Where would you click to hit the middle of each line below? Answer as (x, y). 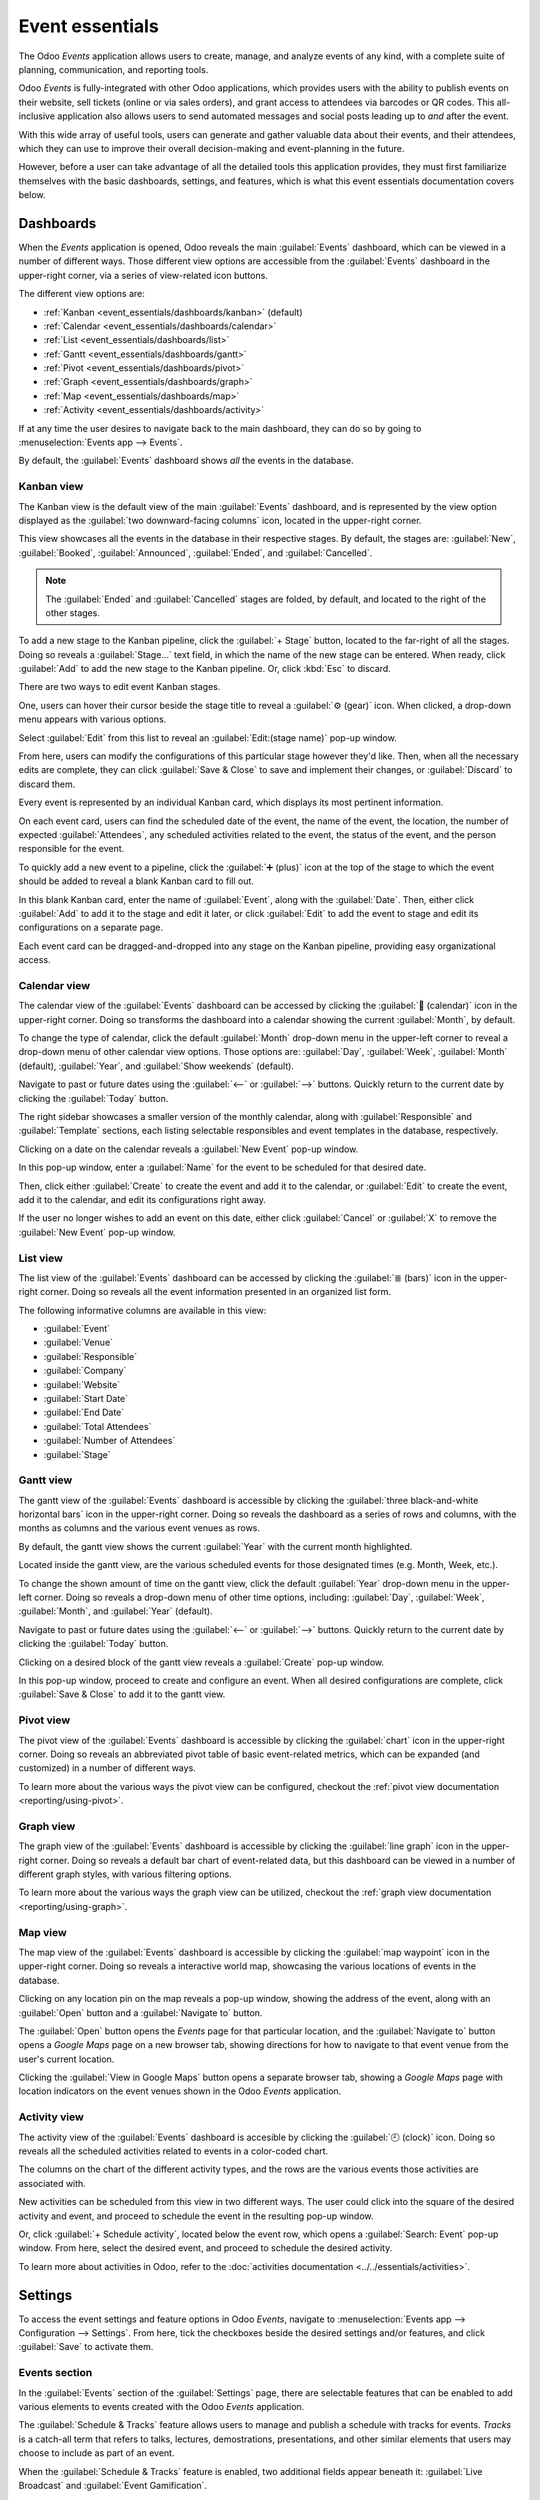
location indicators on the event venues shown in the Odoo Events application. (180, 2091)
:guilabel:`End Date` (84, 1412)
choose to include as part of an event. (96, 2453)
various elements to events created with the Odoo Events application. (161, 2406)
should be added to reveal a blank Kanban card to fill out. (136, 881)
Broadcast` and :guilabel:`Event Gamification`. (113, 2485)
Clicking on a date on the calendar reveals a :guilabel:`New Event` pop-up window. (188, 1149)
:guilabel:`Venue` (78, 1342)
